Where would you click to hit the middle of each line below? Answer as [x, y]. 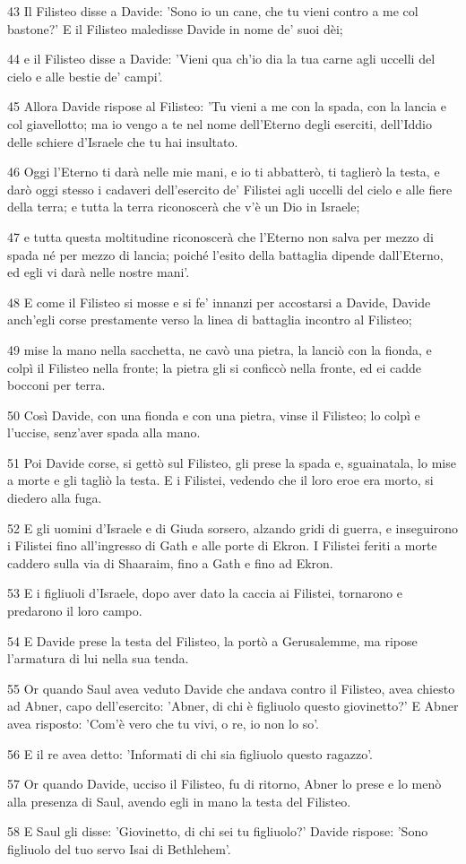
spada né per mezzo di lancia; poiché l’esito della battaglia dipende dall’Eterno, [225, 254]
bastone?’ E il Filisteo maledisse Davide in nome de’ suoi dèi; [175, 28]
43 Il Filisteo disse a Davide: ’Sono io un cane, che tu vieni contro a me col [213, 11]
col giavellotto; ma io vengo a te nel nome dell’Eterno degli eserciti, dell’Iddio [220, 123]
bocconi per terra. [56, 385]
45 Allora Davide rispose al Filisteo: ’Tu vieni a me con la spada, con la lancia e [227, 106]
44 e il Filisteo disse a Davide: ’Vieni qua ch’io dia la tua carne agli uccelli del [221, 59]
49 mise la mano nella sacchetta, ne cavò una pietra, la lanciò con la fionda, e [220, 349]
